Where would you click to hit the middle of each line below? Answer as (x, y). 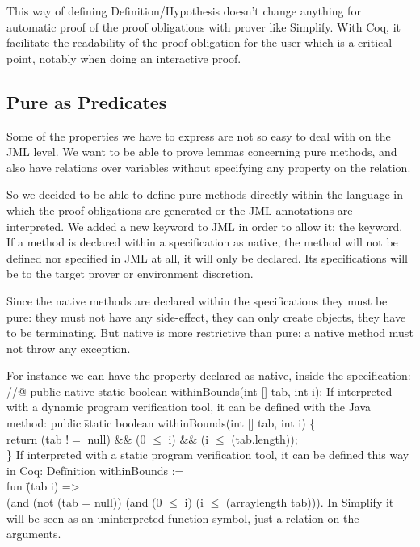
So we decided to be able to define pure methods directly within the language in (205, 194)
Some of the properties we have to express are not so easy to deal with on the (199, 135)
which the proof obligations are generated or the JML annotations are (180, 210)
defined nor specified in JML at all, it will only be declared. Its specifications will (208, 257)
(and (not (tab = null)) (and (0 (84, 502)
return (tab (34, 438)
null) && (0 (117, 438)
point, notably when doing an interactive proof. (124, 58)
